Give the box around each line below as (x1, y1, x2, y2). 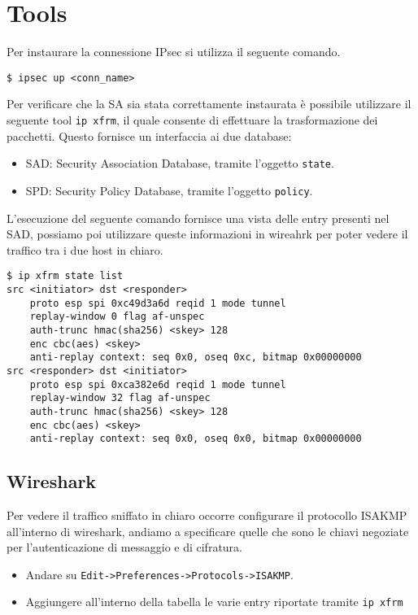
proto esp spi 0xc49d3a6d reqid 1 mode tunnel (29, 297, 286, 309)
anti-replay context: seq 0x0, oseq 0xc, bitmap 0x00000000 (29, 351, 362, 364)
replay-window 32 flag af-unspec (29, 392, 211, 404)
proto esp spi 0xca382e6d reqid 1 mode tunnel (29, 378, 286, 390)
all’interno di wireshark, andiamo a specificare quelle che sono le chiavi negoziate (7, 522, 409, 539)
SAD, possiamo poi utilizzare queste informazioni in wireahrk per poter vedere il (7, 225, 408, 242)
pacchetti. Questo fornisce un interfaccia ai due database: (7, 127, 292, 144)
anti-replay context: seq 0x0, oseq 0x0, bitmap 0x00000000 (29, 433, 362, 445)
